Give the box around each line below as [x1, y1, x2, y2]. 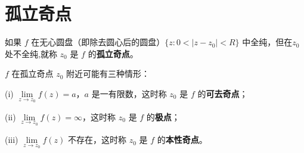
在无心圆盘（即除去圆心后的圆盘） [31, 36, 165, 48]
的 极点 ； [146, 110, 180, 123]
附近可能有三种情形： [66, 67, 150, 80]
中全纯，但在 [242, 36, 293, 48]
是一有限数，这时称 [91, 87, 167, 99]
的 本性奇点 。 [157, 133, 207, 146]
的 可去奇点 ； [197, 87, 248, 99]
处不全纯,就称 [5, 47, 57, 60]
